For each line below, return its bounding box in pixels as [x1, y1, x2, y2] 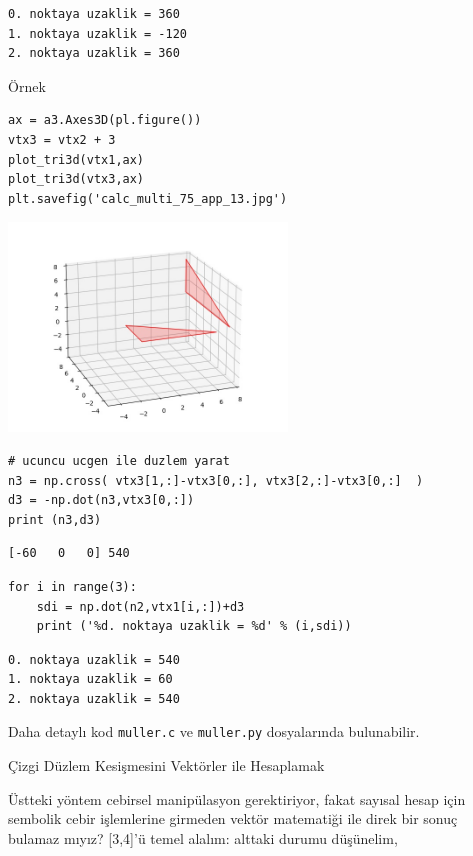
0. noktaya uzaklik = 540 [8, 652, 180, 667]
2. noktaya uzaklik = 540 [8, 691, 180, 706]
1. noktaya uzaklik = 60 [8, 672, 173, 687]
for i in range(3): [8, 579, 137, 594]
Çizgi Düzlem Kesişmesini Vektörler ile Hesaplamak [8, 755, 325, 776]
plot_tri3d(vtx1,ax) [8, 152, 145, 167]
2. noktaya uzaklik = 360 [8, 46, 180, 61]
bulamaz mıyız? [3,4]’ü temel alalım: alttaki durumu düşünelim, [8, 827, 398, 848]
